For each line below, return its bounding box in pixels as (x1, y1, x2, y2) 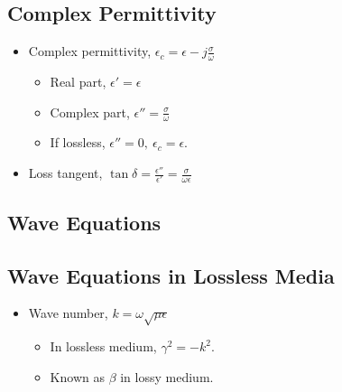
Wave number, (28, 303, 108, 322)
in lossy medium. (120, 367, 214, 386)
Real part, (50, 72, 106, 91)
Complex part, (50, 102, 130, 121)
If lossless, (50, 133, 106, 152)
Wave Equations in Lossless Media (7, 261, 335, 289)
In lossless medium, (50, 337, 157, 356)
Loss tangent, (28, 163, 103, 182)
